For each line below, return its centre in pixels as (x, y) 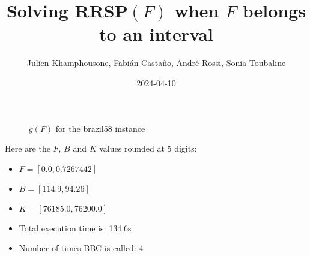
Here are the (28, 148)
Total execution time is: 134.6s (75, 228)
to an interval (156, 34)
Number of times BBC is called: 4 (81, 248)
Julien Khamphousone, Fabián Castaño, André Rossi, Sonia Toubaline (156, 63)
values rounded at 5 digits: (148, 148)
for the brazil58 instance (100, 128)
